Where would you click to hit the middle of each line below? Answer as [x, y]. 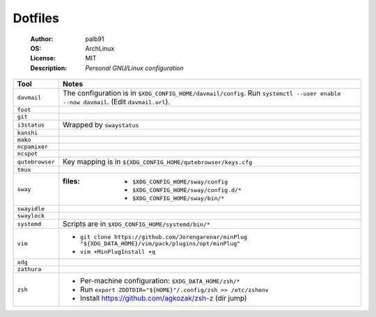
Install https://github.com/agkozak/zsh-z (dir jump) [164, 298]
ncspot [28, 154]
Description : [49, 68]
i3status [31, 125]
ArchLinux [100, 48]
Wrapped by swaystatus [101, 125]
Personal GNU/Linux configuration [134, 68]
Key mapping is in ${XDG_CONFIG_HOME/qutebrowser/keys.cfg [158, 162]
